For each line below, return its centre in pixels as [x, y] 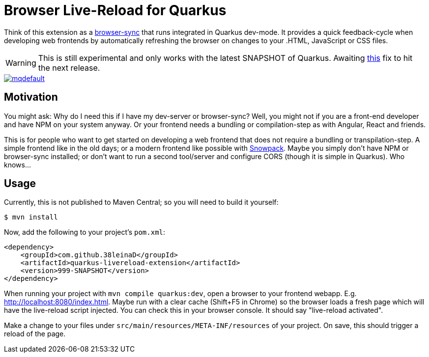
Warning [21, 63]
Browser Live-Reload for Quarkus [115, 10]
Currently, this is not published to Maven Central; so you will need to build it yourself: [141, 202]
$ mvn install [31, 217]
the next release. [69, 68]
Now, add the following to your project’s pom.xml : [85, 232]
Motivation [31, 97]
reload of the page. [35, 334]
